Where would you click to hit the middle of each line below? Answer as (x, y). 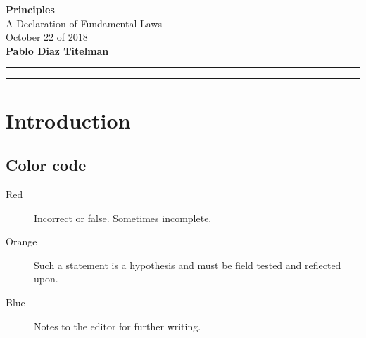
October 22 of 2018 (47, 37)
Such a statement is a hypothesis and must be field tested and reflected (188, 265)
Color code (46, 165)
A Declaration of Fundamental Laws (84, 23)
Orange (21, 241)
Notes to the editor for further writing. (118, 326)
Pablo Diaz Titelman (57, 50)
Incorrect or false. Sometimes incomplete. (123, 217)
